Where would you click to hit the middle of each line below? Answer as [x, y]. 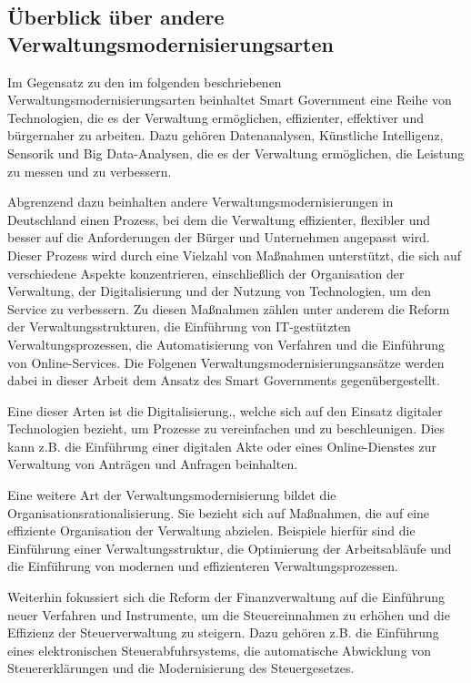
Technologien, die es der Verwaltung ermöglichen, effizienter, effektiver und [215, 117]
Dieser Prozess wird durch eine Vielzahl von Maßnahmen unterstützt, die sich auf [235, 255]
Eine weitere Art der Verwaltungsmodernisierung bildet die [172, 495]
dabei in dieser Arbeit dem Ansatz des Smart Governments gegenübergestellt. [224, 380]
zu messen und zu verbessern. [90, 171]
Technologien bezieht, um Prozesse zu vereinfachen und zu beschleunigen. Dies [226, 428]
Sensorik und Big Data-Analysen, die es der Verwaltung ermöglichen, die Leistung [236, 153]
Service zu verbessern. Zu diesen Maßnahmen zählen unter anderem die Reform [229, 308]
